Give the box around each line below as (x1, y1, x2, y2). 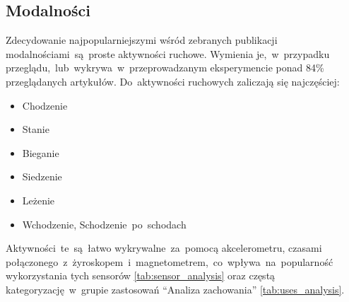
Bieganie (22, 145, 59, 160)
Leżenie (22, 192, 55, 207)
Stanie (22, 122, 49, 137)
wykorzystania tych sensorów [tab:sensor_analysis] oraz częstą (6, 268, 276, 283)
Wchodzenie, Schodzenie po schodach (22, 216, 187, 231)
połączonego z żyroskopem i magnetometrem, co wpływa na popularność (6, 254, 333, 269)
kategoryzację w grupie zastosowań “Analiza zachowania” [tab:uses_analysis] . (6, 281, 345, 296)
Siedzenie (22, 169, 62, 184)
